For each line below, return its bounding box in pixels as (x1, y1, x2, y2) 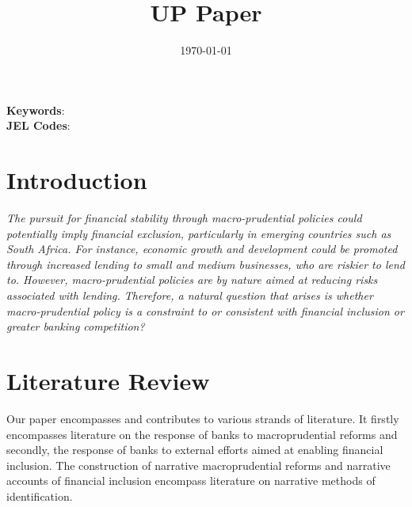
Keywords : (6, 101, 65, 118)
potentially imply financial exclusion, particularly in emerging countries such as (6, 225, 391, 241)
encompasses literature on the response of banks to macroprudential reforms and (6, 426, 398, 442)
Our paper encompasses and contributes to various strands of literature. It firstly (6, 410, 399, 426)
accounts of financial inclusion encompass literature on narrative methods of (6, 472, 376, 489)
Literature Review (6, 364, 210, 396)
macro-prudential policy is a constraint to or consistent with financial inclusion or (6, 302, 404, 319)
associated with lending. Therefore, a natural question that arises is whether (6, 287, 373, 303)
